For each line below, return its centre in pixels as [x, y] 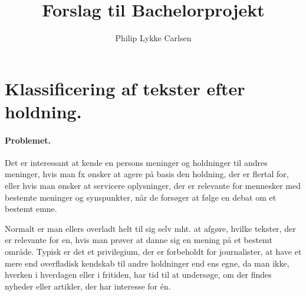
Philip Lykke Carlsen [153, 38]
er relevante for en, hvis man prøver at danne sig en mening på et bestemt [139, 240]
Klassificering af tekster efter [125, 88]
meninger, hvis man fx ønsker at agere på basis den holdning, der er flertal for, [147, 174]
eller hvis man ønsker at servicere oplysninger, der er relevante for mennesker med [153, 186]
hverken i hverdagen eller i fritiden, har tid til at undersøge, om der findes [138, 275]
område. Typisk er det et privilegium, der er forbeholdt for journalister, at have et [153, 252]
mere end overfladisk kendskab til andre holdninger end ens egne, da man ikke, [147, 263]
